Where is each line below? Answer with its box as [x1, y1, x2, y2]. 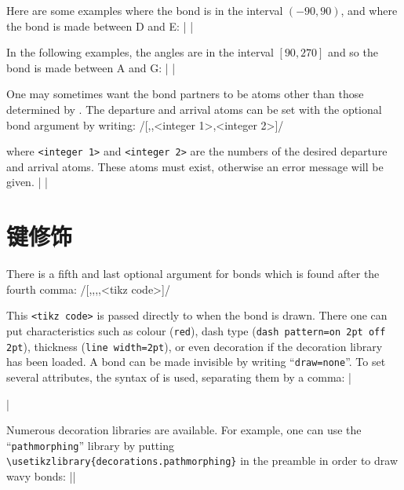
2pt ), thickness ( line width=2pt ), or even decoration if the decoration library [6, 338, 383, 354]
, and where [340, 2, 398, 18]
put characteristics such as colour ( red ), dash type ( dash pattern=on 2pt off [6, 322, 386, 338]
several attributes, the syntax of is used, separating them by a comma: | [6, 368, 351, 385]
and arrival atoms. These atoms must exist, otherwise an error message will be [6, 158, 384, 174]
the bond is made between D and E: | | [6, 17, 194, 34]
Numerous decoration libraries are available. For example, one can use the [6, 422, 362, 438]
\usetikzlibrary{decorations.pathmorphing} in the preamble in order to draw [6, 452, 399, 469]
